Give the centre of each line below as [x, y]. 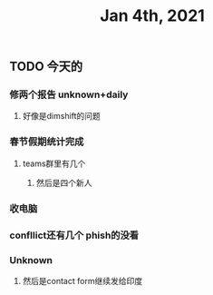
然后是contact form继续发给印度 [82, 280]
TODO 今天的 [46, 67]
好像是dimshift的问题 [62, 116]
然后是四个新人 [64, 182]
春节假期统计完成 [47, 142]
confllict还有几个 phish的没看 [74, 235]
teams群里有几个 [54, 163]
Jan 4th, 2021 [152, 16]
